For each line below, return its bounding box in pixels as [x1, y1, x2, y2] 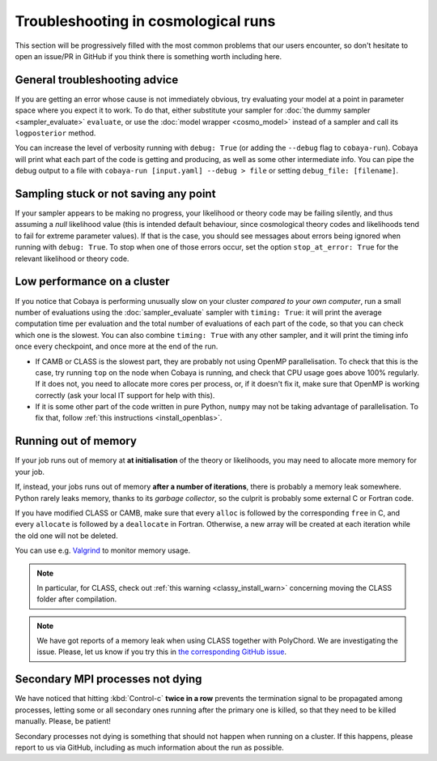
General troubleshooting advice [15, 73, 179, 87]
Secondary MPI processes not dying [15, 673, 202, 686]
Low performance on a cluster [15, 275, 170, 289]
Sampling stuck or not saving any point [15, 187, 216, 200]
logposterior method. [15, 128, 96, 138]
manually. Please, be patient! [15, 716, 111, 726]
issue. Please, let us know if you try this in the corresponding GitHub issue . [36, 647, 287, 656]
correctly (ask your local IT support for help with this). [35, 390, 215, 400]
